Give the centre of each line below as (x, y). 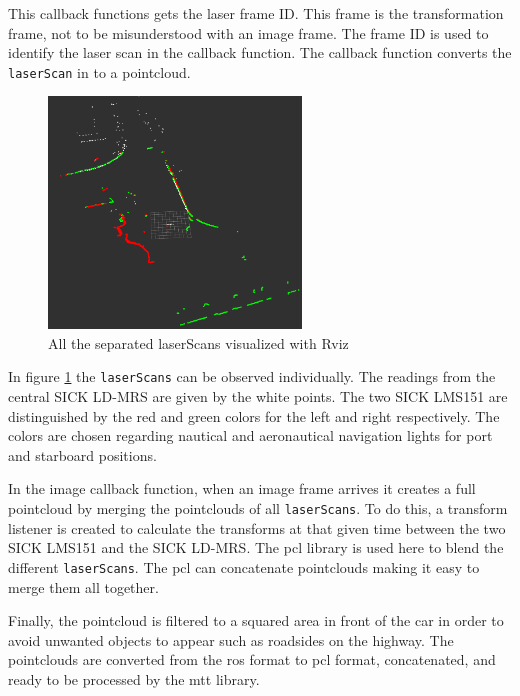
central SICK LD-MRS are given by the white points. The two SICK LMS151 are (258, 396)
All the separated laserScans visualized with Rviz (198, 342)
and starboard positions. (82, 454)
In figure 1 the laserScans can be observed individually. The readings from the (252, 376)
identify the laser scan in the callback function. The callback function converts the (260, 52)
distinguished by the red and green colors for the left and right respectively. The (254, 415)
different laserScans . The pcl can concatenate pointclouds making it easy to (244, 566)
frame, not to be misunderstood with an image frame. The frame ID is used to (248, 32)
